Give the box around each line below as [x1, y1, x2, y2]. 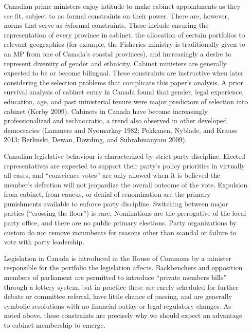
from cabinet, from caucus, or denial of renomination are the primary [4, 189, 211, 199]
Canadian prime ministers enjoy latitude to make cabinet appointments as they [4, 1, 241, 11]
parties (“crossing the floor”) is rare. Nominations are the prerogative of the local [4, 208, 246, 218]
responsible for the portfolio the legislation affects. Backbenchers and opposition [4, 262, 243, 273]
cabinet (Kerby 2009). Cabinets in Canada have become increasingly [4, 106, 208, 116]
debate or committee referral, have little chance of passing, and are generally [4, 291, 232, 301]
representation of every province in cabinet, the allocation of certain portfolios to [4, 29, 245, 39]
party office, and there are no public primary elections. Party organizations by [4, 218, 237, 228]
